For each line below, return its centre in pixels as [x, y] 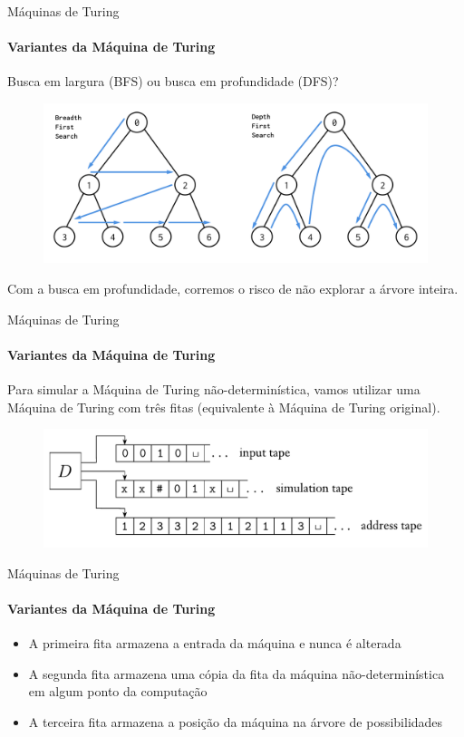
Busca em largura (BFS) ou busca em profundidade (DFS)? [173, 81]
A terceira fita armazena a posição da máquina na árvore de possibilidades [236, 721]
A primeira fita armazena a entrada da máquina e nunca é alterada [215, 642]
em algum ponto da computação [118, 691]
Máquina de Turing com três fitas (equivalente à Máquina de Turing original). [224, 407]
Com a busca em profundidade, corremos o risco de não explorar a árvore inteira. [233, 288]
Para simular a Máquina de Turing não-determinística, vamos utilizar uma [214, 388]
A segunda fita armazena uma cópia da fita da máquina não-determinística [237, 673]
